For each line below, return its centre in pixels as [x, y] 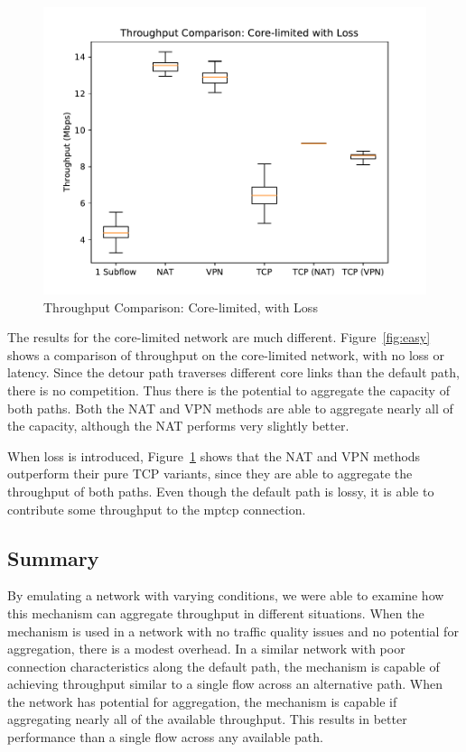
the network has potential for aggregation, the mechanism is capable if [202, 701]
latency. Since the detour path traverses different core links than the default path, [233, 372]
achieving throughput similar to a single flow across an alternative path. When [225, 684]
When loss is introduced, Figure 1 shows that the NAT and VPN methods [214, 455]
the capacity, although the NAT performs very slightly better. [178, 426]
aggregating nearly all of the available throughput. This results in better [207, 719]
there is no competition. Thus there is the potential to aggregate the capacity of [228, 390]
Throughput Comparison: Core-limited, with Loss [181, 306]
